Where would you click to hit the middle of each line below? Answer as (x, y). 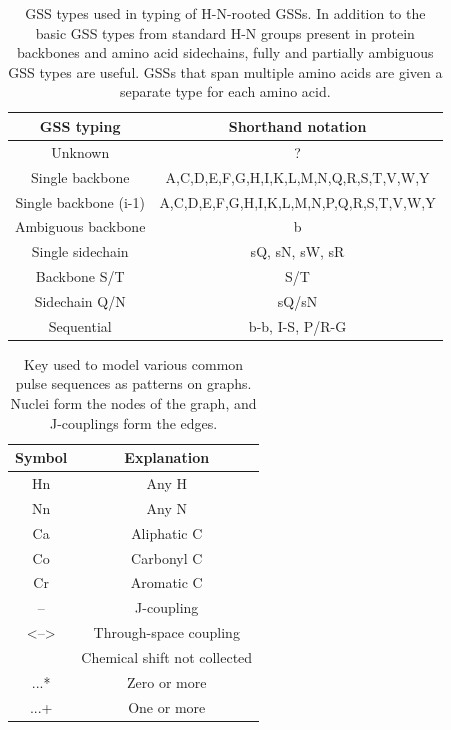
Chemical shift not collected (167, 656)
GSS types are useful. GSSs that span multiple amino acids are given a (225, 71)
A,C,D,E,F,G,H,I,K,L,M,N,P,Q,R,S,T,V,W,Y (297, 201)
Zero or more (167, 681)
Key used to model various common (134, 363)
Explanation (167, 457)
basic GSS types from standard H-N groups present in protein (225, 32)
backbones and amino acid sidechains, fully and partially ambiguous (225, 52)
